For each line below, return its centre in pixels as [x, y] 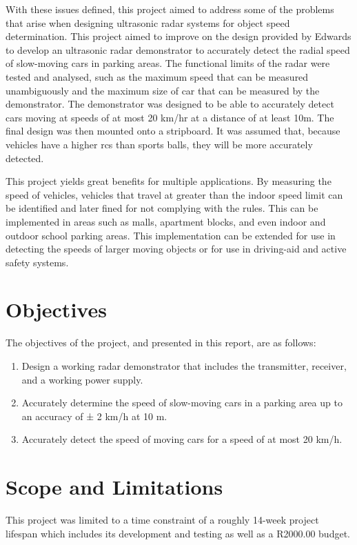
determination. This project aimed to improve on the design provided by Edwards [178, 36]
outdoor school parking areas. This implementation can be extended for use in [171, 235]
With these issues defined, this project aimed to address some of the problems [170, 9]
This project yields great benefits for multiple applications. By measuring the [169, 181]
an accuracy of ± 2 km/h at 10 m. [94, 416]
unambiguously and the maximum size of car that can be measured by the [163, 90]
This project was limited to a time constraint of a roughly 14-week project [162, 520]
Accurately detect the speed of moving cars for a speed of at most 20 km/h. [182, 439]
